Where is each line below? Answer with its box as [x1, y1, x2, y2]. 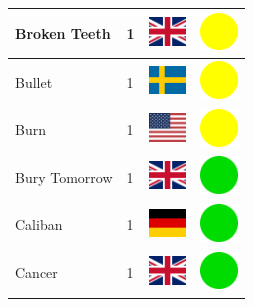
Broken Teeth [15, 22, 111, 43]
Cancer [15, 262, 58, 283]
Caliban [15, 214, 63, 235]
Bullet [15, 71, 53, 92]
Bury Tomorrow [15, 166, 113, 187]
